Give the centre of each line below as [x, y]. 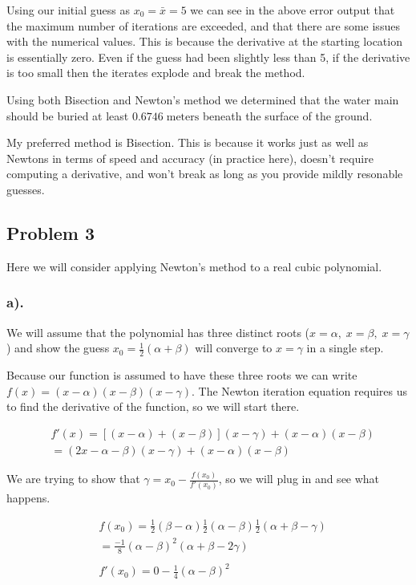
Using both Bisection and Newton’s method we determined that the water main [203, 99]
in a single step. [345, 348]
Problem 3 [50, 232]
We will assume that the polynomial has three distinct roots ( [158, 332]
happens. [28, 497]
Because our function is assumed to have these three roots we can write [182, 374]
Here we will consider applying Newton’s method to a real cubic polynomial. [194, 266]
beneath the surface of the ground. [287, 115]
